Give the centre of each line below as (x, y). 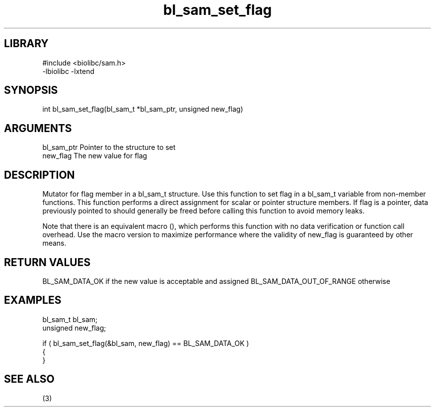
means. (54, 243)
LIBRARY (26, 44)
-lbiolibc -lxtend (69, 71)
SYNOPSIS (31, 90)
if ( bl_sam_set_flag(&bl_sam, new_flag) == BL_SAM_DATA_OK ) (146, 343)
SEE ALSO (29, 379)
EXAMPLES (33, 300)
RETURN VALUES (47, 262)
